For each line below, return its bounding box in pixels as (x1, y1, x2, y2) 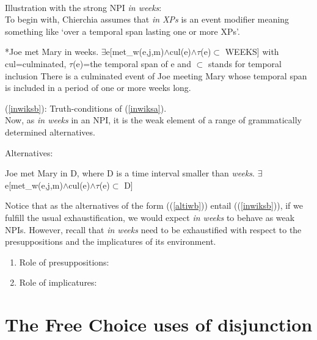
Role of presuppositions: (19, 255, 109, 268)
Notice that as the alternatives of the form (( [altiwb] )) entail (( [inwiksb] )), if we (5, 199, 303, 212)
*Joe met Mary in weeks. (5, 45, 99, 58)
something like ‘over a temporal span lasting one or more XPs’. (5, 24, 240, 37)
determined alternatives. (5, 125, 95, 138)
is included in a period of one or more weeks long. (5, 81, 191, 94)
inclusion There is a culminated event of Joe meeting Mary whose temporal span (5, 69, 307, 82)
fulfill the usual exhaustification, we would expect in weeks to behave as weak (5, 211, 295, 223)
